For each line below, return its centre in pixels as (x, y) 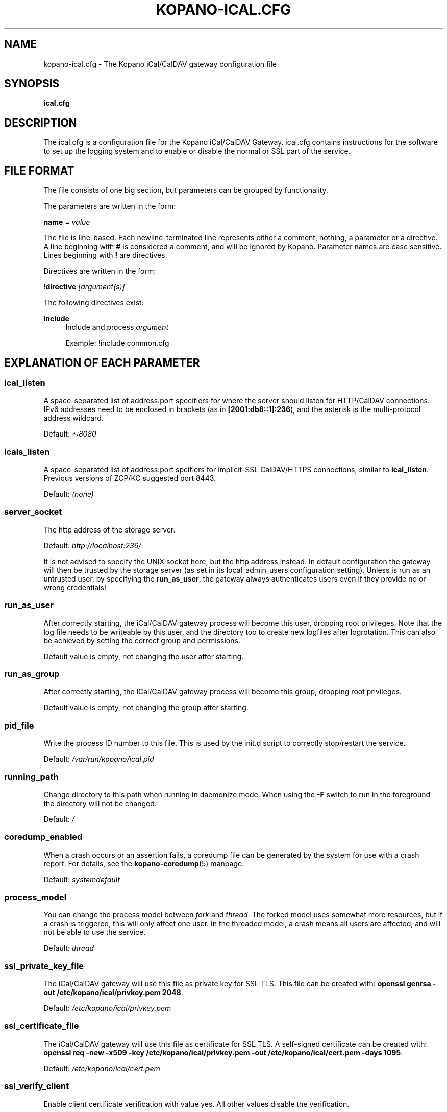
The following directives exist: (94, 303)
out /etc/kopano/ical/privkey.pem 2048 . (113, 993)
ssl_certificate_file (42, 1026)
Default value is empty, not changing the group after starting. (146, 708)
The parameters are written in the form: (110, 206)
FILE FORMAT (39, 171)
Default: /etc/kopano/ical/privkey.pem (107, 1008)
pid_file (19, 725)
